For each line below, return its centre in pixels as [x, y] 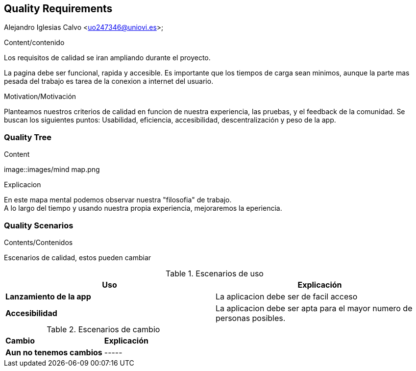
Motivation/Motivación [40, 97]
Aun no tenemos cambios [54, 352]
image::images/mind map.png [52, 170]
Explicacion [23, 185]
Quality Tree [28, 137]
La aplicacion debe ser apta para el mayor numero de [314, 308]
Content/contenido [34, 43]
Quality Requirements [58, 9]
